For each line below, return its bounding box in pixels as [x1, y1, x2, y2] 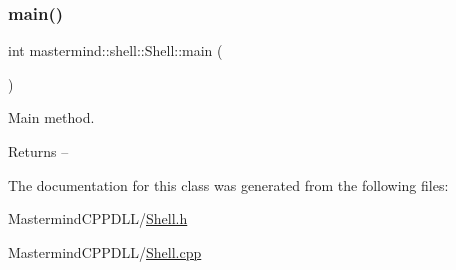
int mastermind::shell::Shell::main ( [8, 40, 223, 61]
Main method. [8, 107, 95, 128]
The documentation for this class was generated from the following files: [8, 174, 449, 195]
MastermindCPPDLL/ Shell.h [8, 208, 188, 229]
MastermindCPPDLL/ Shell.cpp [8, 241, 202, 262]
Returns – [8, 141, 69, 161]
